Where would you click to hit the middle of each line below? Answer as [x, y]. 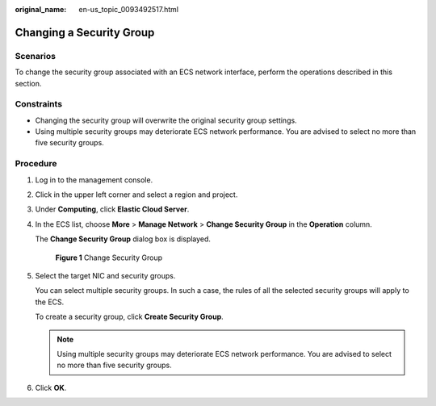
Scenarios [36, 56]
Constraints [39, 104]
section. [28, 83]
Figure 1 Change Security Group [109, 257]
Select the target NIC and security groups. [105, 275]
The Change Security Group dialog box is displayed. [123, 239]
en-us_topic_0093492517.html [129, 9]
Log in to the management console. [94, 180]
